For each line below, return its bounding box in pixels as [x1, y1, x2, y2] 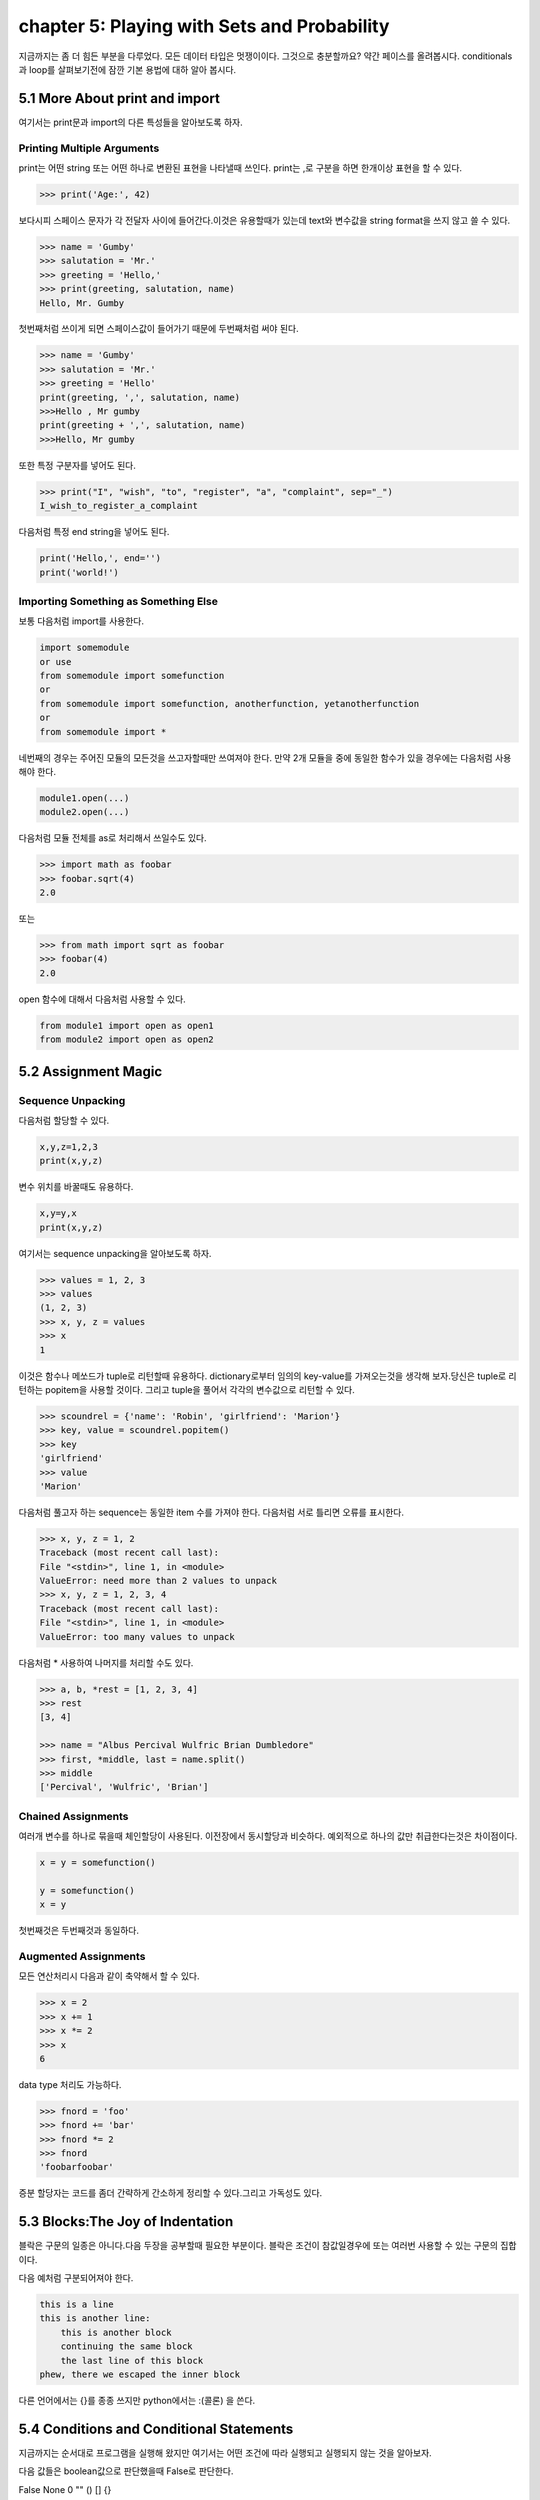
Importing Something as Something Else [18, 594, 219, 608]
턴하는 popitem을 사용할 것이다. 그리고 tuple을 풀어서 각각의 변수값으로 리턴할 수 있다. [18, 1383, 355, 1395]
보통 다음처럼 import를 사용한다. [18, 615, 145, 627]
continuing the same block [60, 2341, 194, 2352]
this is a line [39, 2299, 114, 2310]
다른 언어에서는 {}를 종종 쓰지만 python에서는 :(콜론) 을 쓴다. [18, 2395, 256, 2407]
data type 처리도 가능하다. [18, 2078, 122, 2090]
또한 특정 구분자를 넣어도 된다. [18, 459, 137, 471]
